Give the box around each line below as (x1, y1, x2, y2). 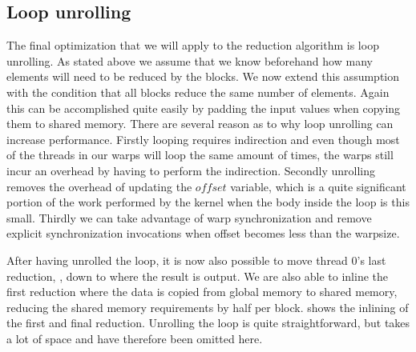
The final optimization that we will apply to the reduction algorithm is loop (6, 37, 379, 54)
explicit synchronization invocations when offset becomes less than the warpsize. (6, 225, 400, 242)
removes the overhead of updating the (6, 178, 192, 194)
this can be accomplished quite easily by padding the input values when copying (6, 99, 401, 116)
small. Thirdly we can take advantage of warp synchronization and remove (6, 209, 372, 226)
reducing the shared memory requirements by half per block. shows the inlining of (6, 298, 409, 315)
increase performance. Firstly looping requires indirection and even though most (6, 130, 400, 147)
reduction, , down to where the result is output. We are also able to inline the (6, 267, 388, 284)
